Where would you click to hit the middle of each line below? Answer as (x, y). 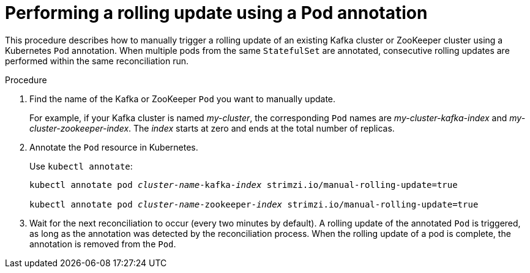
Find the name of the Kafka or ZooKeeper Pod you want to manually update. (183, 99)
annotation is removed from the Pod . (103, 244)
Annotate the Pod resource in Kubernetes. (114, 147)
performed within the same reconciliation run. (97, 61)
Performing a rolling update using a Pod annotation (216, 13)
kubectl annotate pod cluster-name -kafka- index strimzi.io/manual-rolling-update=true (244, 185)
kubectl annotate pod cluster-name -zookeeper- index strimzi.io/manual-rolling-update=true (254, 204)
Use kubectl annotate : (81, 166)
